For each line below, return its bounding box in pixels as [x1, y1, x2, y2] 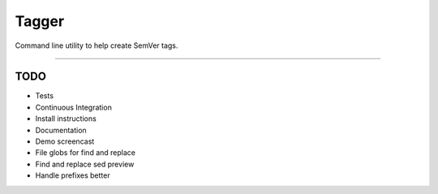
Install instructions [35, 114, 97, 123]
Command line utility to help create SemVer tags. [15, 41, 178, 50]
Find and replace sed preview [35, 159, 135, 169]
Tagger [15, 12, 65, 30]
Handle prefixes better [35, 170, 110, 180]
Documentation [35, 125, 87, 135]
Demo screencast [35, 136, 95, 146]
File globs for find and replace [35, 148, 135, 157]
